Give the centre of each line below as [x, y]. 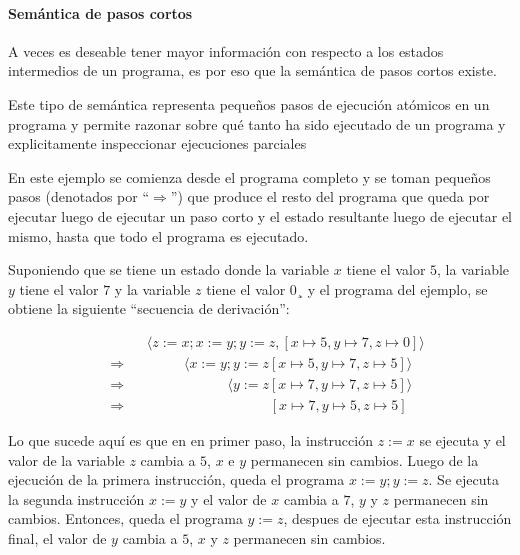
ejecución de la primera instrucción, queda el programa [176, 479]
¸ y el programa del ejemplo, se [392, 288]
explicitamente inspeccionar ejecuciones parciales [157, 143]
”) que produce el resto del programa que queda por [330, 196]
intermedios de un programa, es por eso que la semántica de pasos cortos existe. [252, 70]
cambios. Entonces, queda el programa [125, 518]
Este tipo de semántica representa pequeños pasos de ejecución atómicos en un [249, 103]
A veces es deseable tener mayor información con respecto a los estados [226, 50]
